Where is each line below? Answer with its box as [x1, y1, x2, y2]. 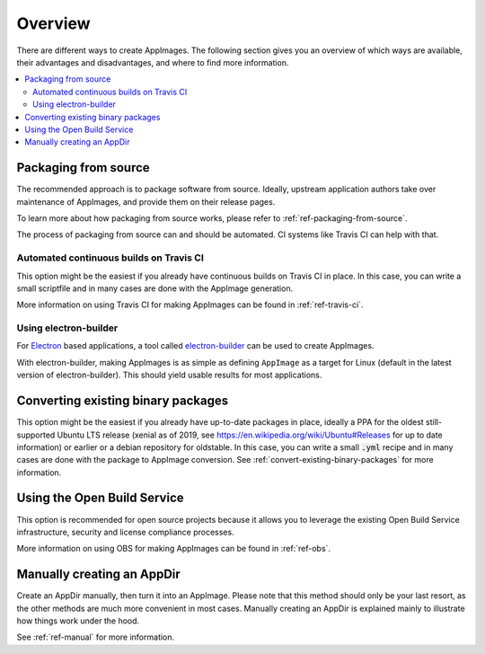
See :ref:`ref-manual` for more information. [16, 632, 175, 642]
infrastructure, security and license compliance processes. [16, 526, 234, 537]
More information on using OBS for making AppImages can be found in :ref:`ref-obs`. [16, 544, 331, 554]
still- [425, 417, 443, 428]
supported [16, 429, 56, 440]
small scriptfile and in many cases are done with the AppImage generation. [16, 283, 294, 294]
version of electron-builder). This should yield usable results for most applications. [16, 369, 322, 381]
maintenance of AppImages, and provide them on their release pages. [16, 196, 276, 207]
